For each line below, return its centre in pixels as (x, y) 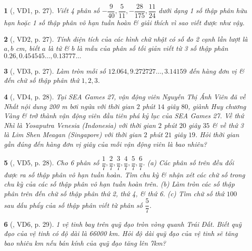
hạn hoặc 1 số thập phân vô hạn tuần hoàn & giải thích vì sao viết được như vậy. (124, 23)
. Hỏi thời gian (217, 134)
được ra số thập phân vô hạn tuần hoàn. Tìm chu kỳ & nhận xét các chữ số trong (125, 174)
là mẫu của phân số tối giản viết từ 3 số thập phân (152, 48)
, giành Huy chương (217, 106)
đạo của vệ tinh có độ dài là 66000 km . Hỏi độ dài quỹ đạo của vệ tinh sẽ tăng (121, 233)
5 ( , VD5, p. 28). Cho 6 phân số (52, 163)
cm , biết (28, 48)
